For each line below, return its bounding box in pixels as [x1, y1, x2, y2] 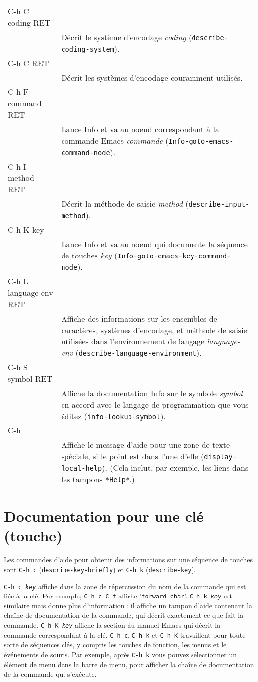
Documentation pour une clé [4, 506, 204, 526]
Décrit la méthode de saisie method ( [61, 198, 189, 209]
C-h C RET [8, 57, 49, 69]
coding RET [8, 17, 51, 28]
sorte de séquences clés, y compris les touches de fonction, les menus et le [4, 639, 227, 650]
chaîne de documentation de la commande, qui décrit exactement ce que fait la [4, 610, 244, 620]
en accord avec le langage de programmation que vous [61, 399, 249, 410]
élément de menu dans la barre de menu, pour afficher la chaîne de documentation [4, 659, 254, 669]
